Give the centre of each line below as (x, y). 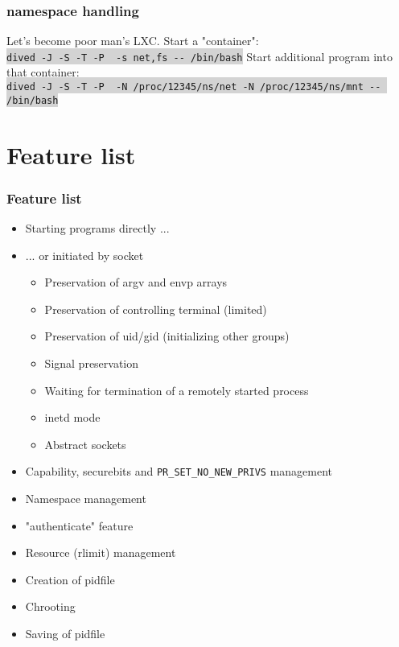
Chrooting (50, 606)
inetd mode (72, 417)
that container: (43, 72)
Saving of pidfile (65, 633)
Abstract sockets (85, 444)
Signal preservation (92, 363)
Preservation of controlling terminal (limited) (156, 309)
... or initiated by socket (84, 255)
